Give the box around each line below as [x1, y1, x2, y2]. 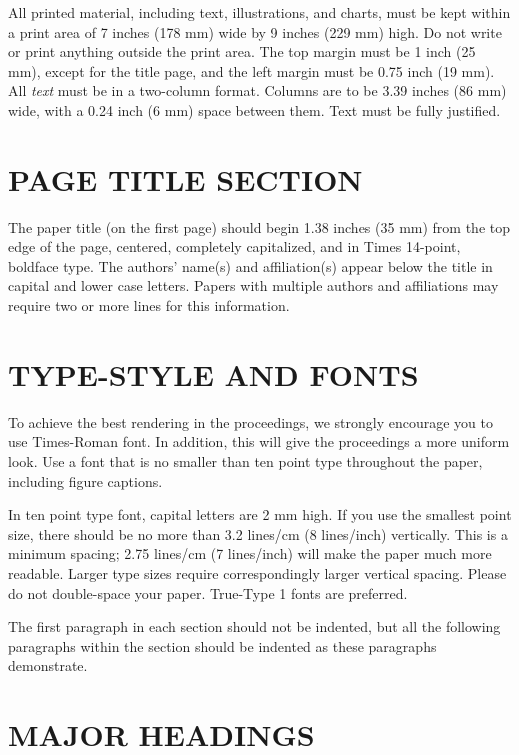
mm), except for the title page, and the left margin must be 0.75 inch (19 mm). [8, 60, 495, 81]
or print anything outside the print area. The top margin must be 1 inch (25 [8, 41, 476, 62]
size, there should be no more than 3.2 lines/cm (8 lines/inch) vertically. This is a [8, 523, 508, 544]
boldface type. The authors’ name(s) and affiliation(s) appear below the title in [8, 255, 493, 276]
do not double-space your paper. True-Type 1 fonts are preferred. [8, 582, 408, 603]
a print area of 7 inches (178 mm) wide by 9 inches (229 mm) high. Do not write [8, 21, 502, 42]
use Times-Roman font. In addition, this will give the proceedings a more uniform [8, 431, 510, 452]
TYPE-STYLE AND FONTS [8, 353, 419, 394]
